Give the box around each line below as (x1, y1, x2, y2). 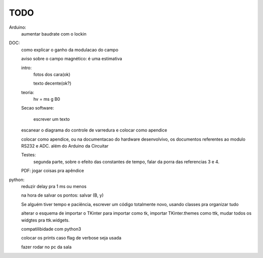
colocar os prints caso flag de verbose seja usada (21, 235, 122, 241)
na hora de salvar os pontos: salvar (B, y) (21, 192, 104, 198)
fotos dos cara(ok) (33, 71, 71, 77)
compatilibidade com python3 (21, 226, 81, 232)
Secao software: (21, 105, 55, 111)
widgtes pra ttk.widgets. (21, 217, 70, 223)
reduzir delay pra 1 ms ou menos (21, 183, 87, 189)
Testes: (21, 152, 36, 158)
